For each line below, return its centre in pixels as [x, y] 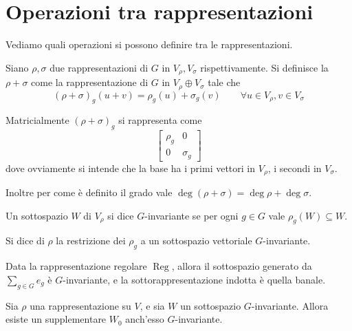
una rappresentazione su [80, 305]
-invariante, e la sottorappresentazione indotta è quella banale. [194, 279]
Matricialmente [37, 120]
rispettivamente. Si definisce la [264, 67]
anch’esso [145, 319]
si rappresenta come [160, 120]
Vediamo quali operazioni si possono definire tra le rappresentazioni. [149, 44]
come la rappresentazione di [90, 82]
